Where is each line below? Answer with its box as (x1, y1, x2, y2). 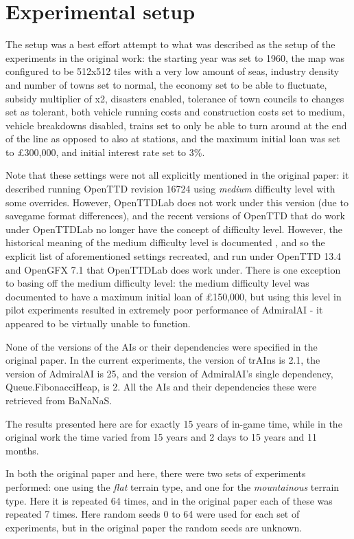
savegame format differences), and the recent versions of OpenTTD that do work (5, 208, 345, 223)
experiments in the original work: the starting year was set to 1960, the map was (5, 50, 345, 65)
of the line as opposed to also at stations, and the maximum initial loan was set (5, 131, 340, 146)
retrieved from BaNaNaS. (5, 393, 113, 407)
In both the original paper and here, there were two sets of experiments (5, 466, 306, 481)
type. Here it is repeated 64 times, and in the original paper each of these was (5, 493, 333, 507)
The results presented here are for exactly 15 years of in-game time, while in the (5, 416, 342, 430)
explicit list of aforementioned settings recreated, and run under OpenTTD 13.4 (5, 249, 342, 263)
